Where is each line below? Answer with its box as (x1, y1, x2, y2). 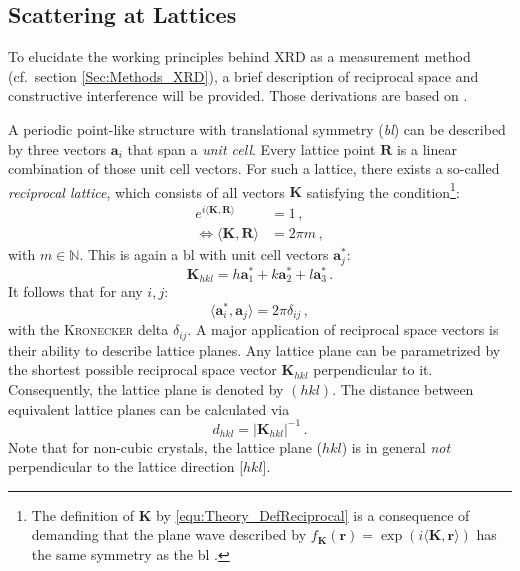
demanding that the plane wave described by (31, 524, 307, 545)
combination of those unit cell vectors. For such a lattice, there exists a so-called (8, 158, 500, 179)
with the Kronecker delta (8, 319, 169, 340)
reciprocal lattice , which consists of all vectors (8, 181, 285, 202)
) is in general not (341, 436, 451, 457)
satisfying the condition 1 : (306, 178, 460, 202)
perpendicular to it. (313, 359, 433, 380)
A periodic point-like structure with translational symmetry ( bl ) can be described (8, 118, 506, 139)
